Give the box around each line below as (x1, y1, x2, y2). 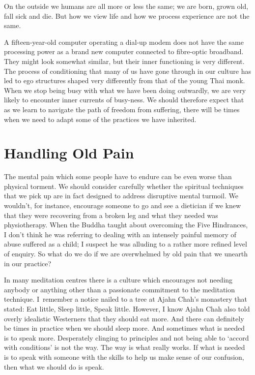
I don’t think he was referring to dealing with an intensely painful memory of (4, 229, 236, 239)
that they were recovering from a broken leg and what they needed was (4, 210, 218, 220)
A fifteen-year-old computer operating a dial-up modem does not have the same (4, 36, 244, 47)
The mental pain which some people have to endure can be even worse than (4, 171, 232, 182)
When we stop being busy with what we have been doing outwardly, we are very (4, 85, 246, 95)
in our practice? (4, 258, 52, 268)
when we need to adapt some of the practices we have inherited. (4, 114, 197, 124)
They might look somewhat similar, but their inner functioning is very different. (4, 56, 245, 66)
